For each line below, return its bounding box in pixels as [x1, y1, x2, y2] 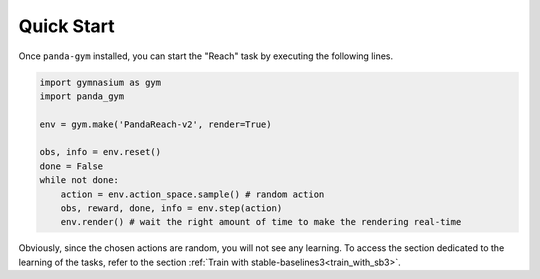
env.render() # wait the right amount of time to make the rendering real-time [60, 216, 462, 228]
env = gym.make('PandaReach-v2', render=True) [39, 118, 272, 130]
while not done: [39, 175, 120, 186]
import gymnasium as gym [39, 76, 162, 88]
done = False [39, 160, 104, 172]
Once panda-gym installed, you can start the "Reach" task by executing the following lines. [18, 50, 394, 62]
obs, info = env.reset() [39, 146, 162, 158]
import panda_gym [39, 90, 125, 102]
